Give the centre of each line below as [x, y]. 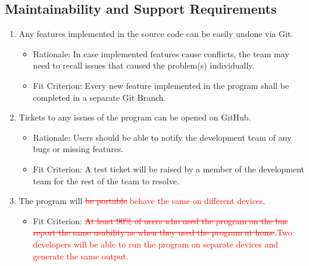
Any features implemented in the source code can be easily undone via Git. [156, 34]
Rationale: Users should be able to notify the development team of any [162, 137]
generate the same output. [81, 256]
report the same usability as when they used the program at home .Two [163, 232]
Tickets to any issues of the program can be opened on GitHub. [135, 117]
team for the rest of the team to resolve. [106, 180]
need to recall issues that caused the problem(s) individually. [144, 65]
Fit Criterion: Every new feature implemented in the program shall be [161, 85]
